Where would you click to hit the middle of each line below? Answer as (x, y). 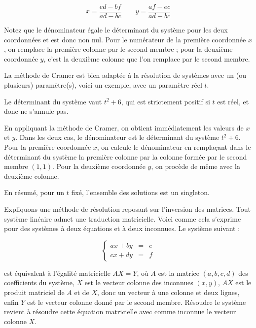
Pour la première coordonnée (48, 147)
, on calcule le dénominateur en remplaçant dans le (174, 147)
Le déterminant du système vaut (53, 101)
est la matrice (179, 273)
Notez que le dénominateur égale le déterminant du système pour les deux (116, 30)
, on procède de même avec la (196, 166)
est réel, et (233, 101)
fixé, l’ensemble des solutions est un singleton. (140, 192)
